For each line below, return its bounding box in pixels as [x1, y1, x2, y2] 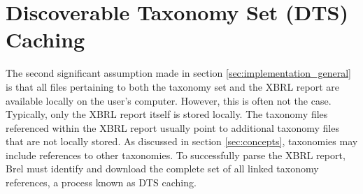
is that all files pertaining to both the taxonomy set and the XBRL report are [6, 79, 339, 94]
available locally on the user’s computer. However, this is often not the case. [6, 93, 332, 107]
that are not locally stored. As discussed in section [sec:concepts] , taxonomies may [6, 134, 358, 149]
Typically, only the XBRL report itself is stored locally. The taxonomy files [6, 107, 328, 121]
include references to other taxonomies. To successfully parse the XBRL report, [6, 147, 346, 162]
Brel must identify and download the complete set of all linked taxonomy [6, 161, 319, 176]
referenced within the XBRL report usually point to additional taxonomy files [6, 120, 339, 135]
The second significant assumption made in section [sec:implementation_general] [6, 66, 351, 80]
